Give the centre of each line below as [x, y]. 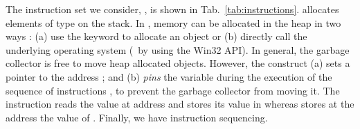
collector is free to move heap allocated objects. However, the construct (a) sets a [178, 63]
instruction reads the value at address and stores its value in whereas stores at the [180, 104]
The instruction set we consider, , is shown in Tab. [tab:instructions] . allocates [172, 9]
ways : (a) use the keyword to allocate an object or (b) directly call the [156, 36]
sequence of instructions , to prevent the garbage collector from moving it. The [173, 90]
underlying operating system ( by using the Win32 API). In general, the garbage [178, 49]
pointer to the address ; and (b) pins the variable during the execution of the [169, 76]
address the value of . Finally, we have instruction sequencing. [137, 117]
